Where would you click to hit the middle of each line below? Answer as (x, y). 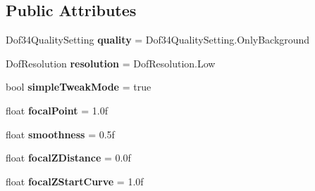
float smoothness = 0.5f (60, 134)
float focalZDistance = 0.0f (68, 158)
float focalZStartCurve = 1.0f (75, 181)
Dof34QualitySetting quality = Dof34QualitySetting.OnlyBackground (158, 40)
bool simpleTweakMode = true (79, 87)
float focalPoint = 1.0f (57, 110)
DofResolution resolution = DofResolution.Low (111, 63)
